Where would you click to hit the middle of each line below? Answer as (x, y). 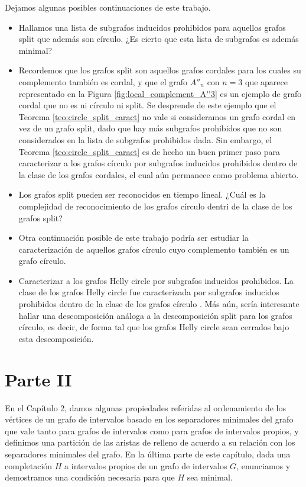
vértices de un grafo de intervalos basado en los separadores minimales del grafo (149, 419)
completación (29, 465)
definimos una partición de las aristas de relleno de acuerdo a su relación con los (150, 442)
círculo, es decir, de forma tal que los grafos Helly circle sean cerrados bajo (154, 327)
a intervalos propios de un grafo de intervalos (146, 465)
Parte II (38, 379)
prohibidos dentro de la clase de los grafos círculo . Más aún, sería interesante (159, 304)
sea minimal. (210, 477)
